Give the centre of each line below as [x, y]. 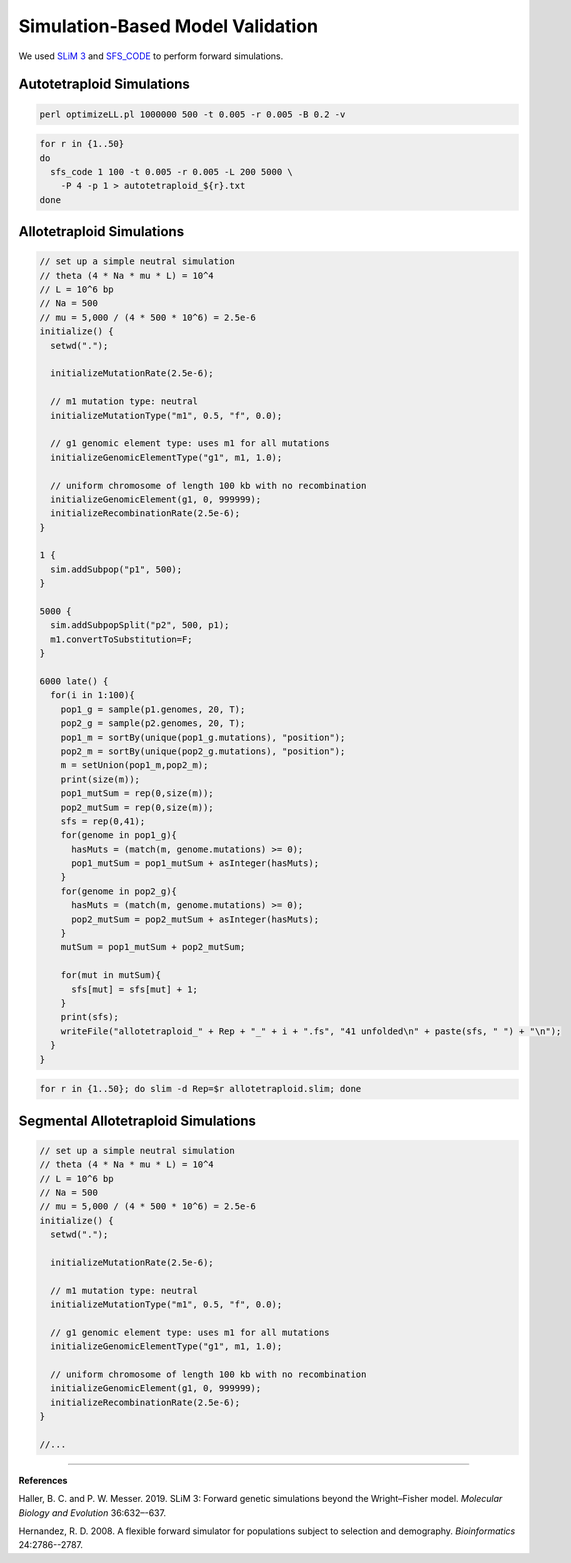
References [43, 1480]
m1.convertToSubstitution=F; [122, 639]
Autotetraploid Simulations [104, 84]
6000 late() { [74, 681]
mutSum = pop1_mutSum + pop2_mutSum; [153, 947]
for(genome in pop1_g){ [118, 835]
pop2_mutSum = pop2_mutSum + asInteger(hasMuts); [195, 919]
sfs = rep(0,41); [103, 821]
